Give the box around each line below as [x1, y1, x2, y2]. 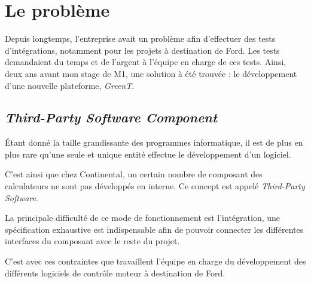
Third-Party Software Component [5, 108, 218, 127]
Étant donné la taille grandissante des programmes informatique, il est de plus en [5, 136, 303, 149]
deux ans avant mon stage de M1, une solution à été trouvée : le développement [5, 67, 297, 79]
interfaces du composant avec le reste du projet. [5, 235, 180, 247]
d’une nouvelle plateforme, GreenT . [5, 79, 135, 91]
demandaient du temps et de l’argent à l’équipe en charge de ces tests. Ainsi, [5, 56, 286, 68]
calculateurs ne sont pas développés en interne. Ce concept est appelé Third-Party [5, 180, 305, 192]
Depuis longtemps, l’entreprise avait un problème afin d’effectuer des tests [5, 32, 276, 45]
